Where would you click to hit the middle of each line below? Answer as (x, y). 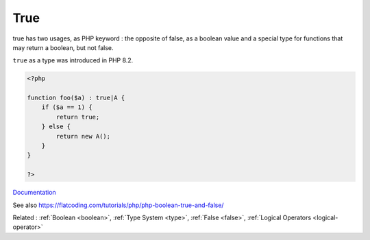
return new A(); (83, 136)
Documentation (34, 193)
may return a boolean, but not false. (63, 47)
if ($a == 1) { (67, 107)
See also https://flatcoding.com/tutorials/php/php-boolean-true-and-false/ (118, 205)
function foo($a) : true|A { (76, 98)
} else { (56, 127)
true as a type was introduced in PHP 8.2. (73, 60)
